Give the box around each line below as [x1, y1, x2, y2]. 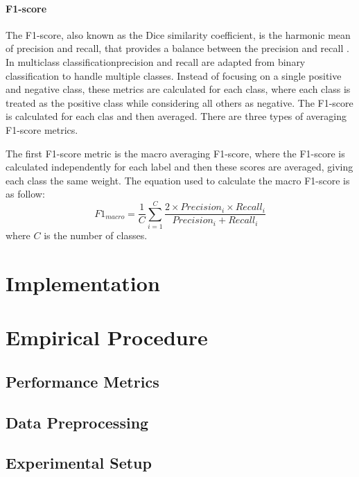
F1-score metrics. [6, 122, 78, 137]
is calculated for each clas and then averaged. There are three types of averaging [6, 109, 347, 123]
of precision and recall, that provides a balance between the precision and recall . [6, 41, 349, 55]
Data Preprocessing [6, 411, 149, 433]
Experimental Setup [6, 452, 152, 474]
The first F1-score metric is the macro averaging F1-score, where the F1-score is [6, 146, 345, 160]
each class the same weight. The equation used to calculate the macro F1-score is [6, 173, 350, 187]
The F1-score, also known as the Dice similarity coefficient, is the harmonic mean [6, 27, 351, 42]
